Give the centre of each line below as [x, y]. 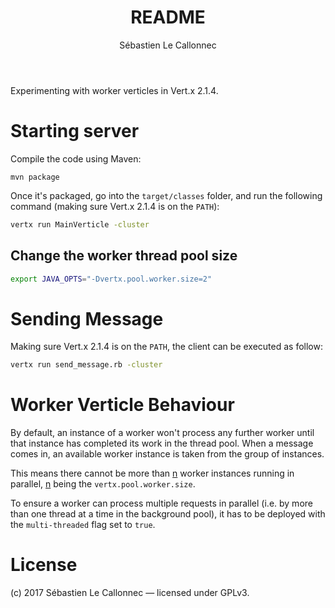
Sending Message [87, 318]
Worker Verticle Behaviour [122, 405]
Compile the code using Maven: [76, 158]
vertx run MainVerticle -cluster [80, 224]
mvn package [35, 177]
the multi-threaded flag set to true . [83, 525]
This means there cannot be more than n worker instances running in [152, 473]
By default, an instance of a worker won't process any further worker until [162, 433]
